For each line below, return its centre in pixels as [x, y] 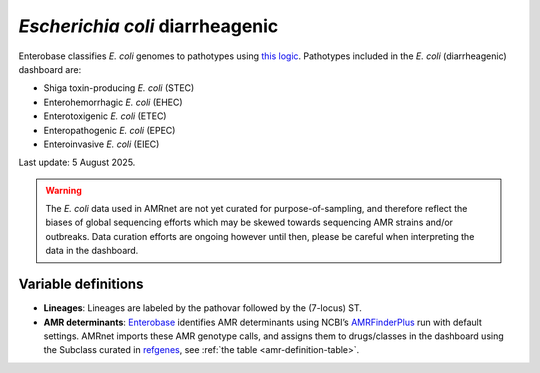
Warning [63, 190]
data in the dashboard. [92, 251]
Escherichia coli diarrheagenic [148, 26]
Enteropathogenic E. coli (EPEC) [109, 130]
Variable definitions [81, 284]
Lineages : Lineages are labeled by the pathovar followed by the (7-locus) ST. [202, 308]
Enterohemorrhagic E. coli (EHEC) [113, 102]
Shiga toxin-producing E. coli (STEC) [119, 88]
